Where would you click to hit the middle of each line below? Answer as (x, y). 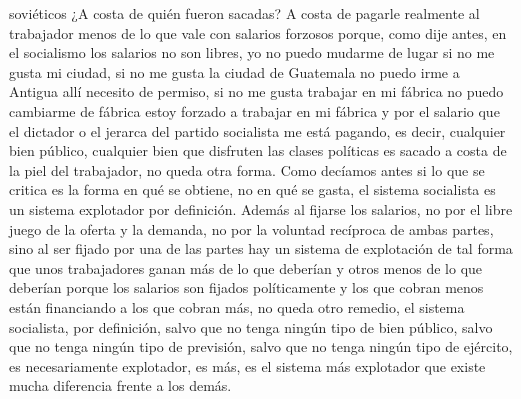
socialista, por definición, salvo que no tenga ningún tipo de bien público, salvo (251, 326)
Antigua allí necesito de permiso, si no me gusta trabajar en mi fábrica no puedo (256, 91)
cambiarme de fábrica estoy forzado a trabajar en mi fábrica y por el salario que (254, 110)
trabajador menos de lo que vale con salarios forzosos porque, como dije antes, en (258, 32)
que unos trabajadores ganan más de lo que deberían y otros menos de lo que (246, 267)
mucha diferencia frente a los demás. (120, 385)
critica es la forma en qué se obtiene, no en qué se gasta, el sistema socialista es (252, 189)
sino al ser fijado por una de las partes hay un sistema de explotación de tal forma (261, 248)
